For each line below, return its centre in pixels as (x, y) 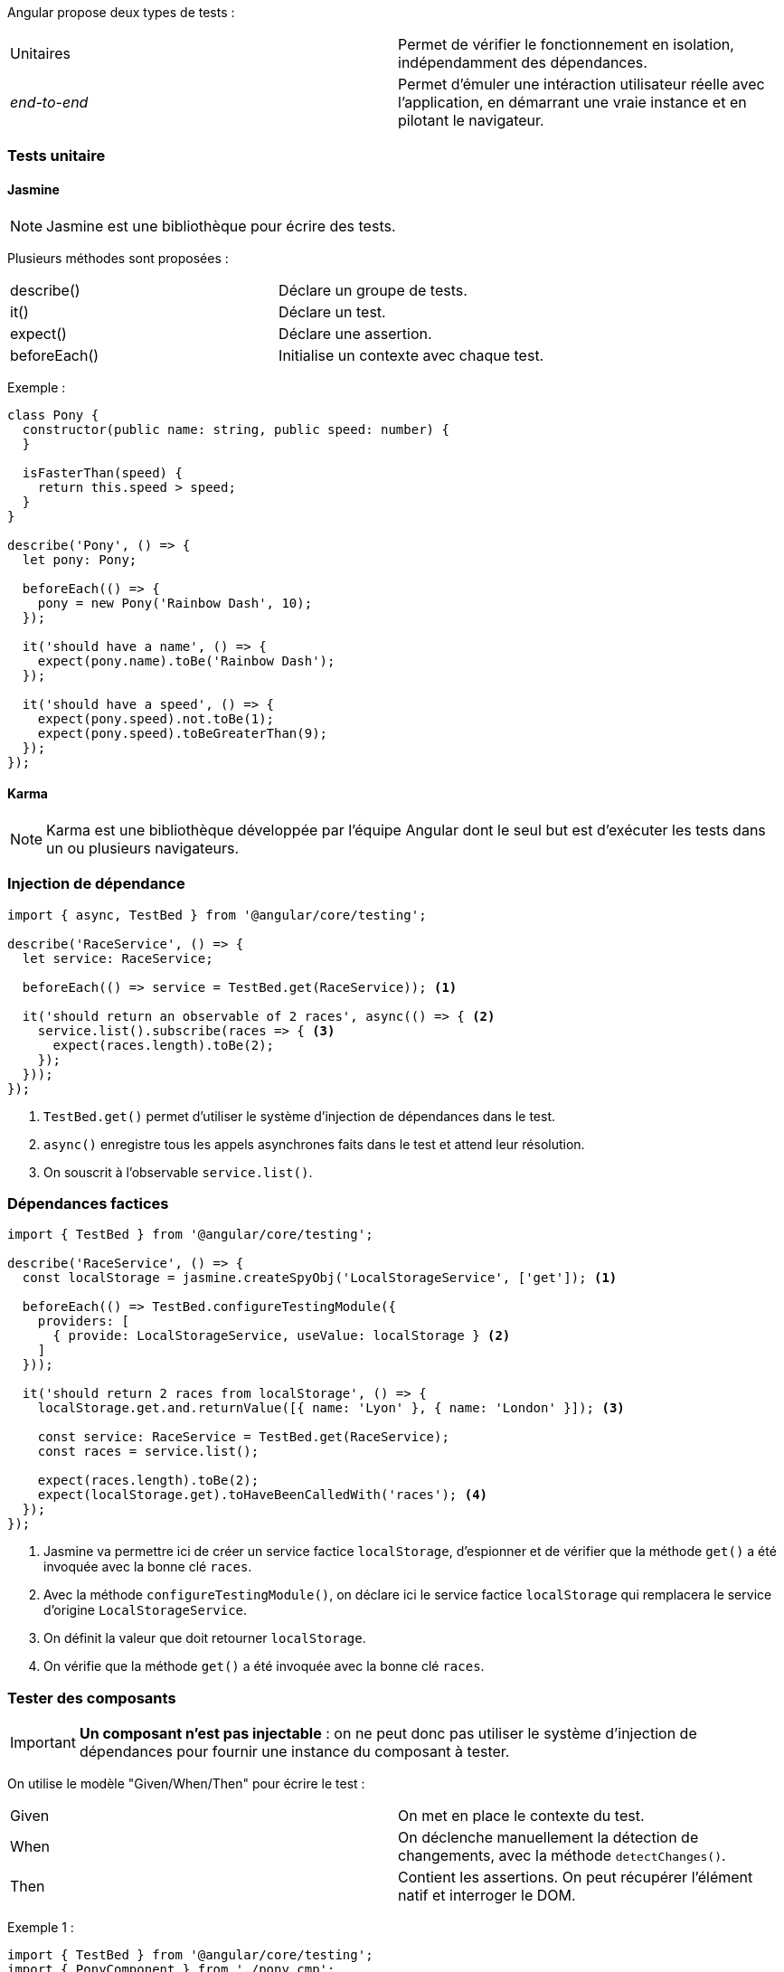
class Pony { (53, 415)
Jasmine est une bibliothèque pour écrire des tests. (221, 226)
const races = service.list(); (148, 1452)
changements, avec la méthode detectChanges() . (562, 1856)
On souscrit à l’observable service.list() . (178, 1172)
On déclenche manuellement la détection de (548, 1838)
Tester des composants (92, 1698)
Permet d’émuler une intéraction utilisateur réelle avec (581, 84)
